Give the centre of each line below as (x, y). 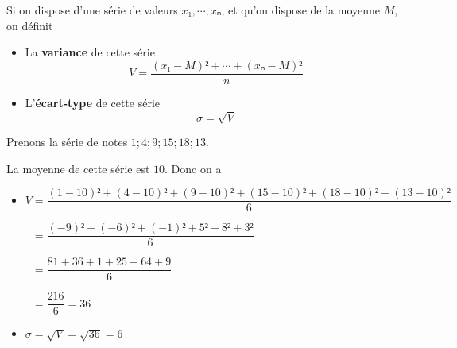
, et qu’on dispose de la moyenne (301, 10)
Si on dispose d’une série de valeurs (92, 10)
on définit (30, 25)
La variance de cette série (90, 52)
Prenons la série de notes (67, 141)
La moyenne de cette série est (78, 168)
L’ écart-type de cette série (93, 102)
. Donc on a (193, 168)
